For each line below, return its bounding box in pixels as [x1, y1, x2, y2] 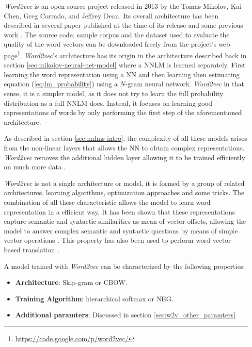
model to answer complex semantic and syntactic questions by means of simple [4, 225, 238, 235]
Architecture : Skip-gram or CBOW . [15, 277, 127, 287]
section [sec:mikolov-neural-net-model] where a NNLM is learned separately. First [4, 60, 246, 70]
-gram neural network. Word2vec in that [125, 79, 244, 89]
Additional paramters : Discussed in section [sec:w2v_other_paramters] [15, 310, 236, 320]
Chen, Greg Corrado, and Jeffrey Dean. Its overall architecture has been [4, 10, 219, 20]
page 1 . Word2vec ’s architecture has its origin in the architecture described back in [4, 49, 247, 60]
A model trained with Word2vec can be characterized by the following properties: [4, 261, 245, 271]
